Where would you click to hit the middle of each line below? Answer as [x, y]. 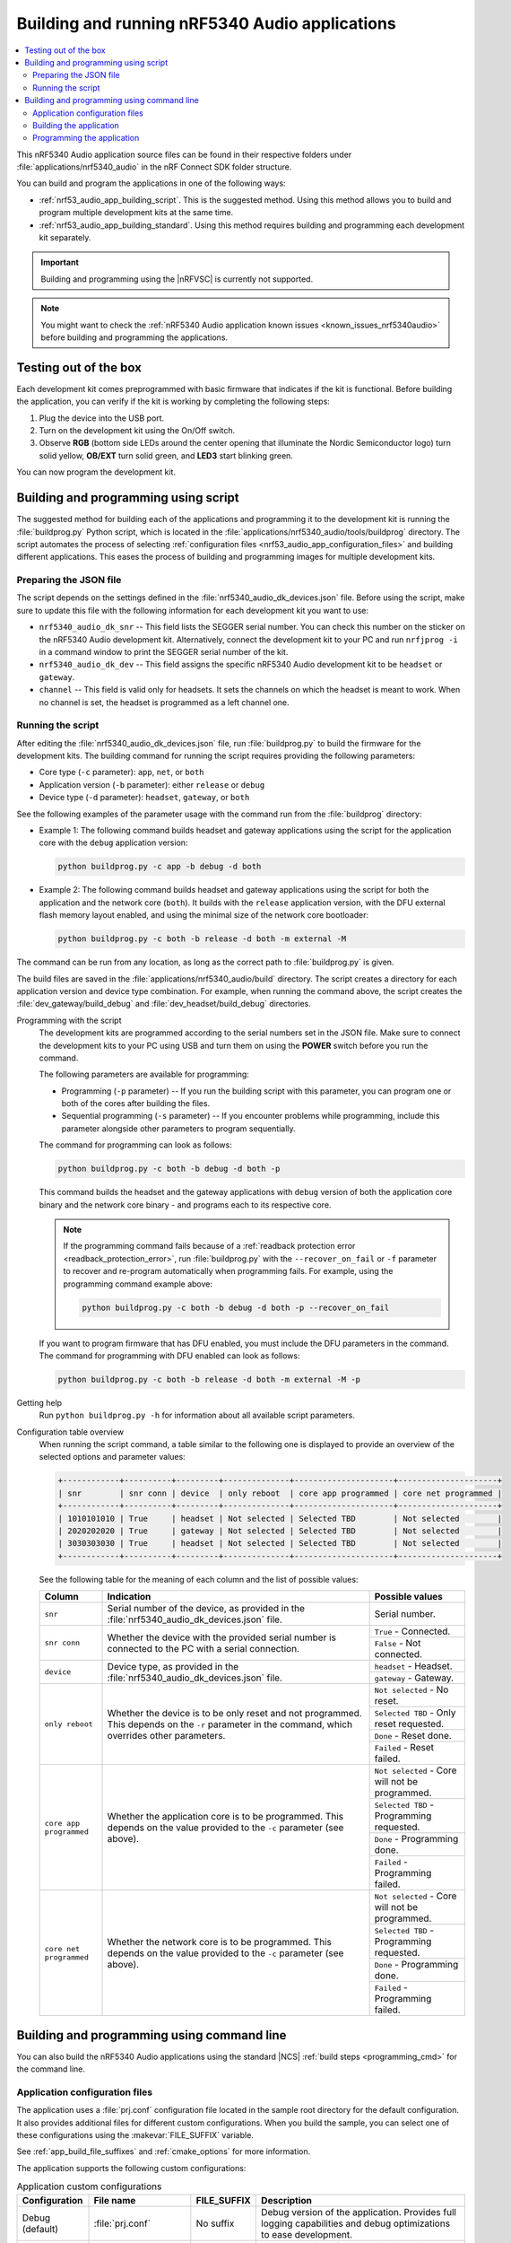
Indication [129, 1597]
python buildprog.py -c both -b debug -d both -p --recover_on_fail [236, 1307]
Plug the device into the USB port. [102, 418]
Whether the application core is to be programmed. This [225, 1816]
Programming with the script [69, 1020]
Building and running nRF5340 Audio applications [206, 23]
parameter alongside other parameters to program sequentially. [178, 1128]
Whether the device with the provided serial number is [221, 1637]
